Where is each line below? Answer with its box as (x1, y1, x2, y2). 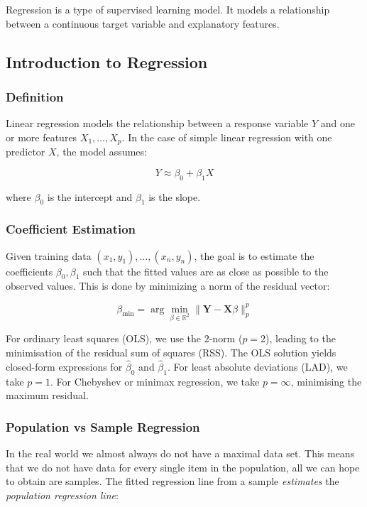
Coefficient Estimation (6, 220, 136, 238)
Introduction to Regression (6, 50, 208, 72)
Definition (6, 87, 64, 105)
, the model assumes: (56, 144, 147, 159)
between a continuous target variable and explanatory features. (6, 16, 280, 31)
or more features (6, 129, 77, 144)
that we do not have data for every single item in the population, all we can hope (6, 459, 360, 474)
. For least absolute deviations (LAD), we (167, 359, 348, 374)
